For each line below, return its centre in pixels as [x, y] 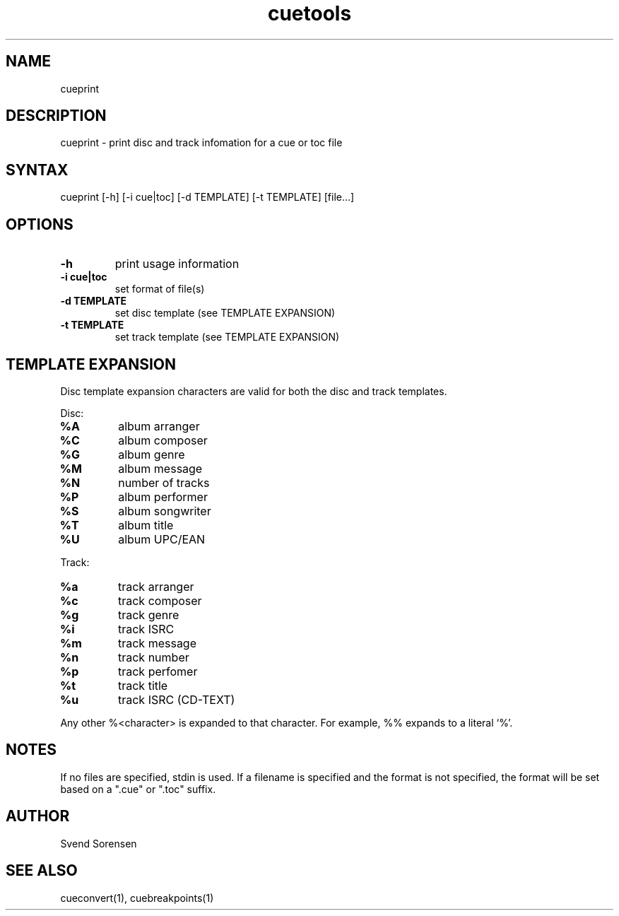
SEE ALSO [42, 871]
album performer [163, 497]
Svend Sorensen [99, 843]
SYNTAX [37, 170]
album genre [152, 454]
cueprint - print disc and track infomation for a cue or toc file [201, 143]
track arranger [156, 586]
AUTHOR [38, 816]
